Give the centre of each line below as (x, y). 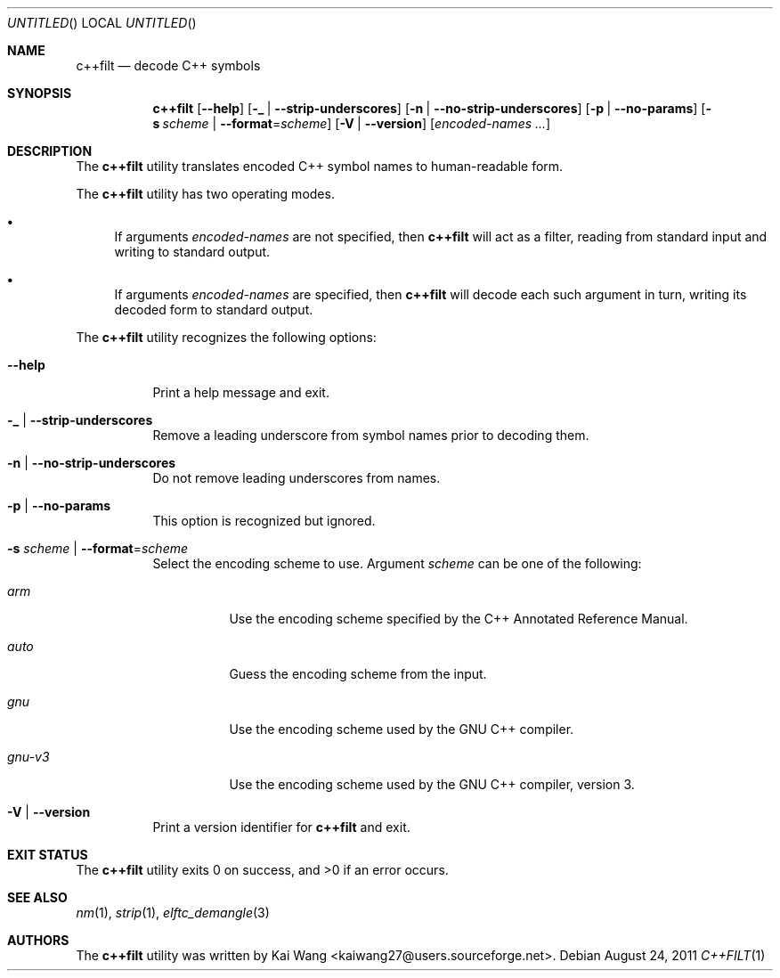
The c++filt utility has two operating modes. (205, 194)
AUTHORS (38, 940)
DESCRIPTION (50, 151)
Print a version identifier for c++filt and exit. (281, 827)
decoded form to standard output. (214, 310)
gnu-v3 (28, 757)
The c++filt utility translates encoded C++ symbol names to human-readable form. (320, 166)
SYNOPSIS (40, 93)
